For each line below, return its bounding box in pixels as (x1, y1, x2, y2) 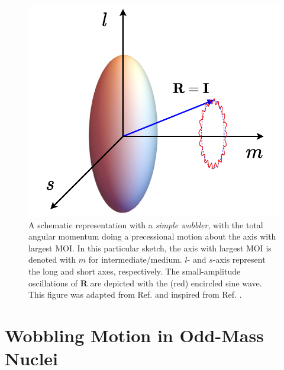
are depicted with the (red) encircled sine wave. (90, 276, 262, 289)
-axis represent (212, 253, 266, 266)
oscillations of (28, 276, 78, 289)
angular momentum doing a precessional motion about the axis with (28, 230, 276, 243)
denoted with (28, 253, 76, 266)
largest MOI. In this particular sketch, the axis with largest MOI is (28, 241, 272, 254)
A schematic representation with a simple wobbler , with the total (28, 218, 263, 231)
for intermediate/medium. (88, 253, 182, 266)
